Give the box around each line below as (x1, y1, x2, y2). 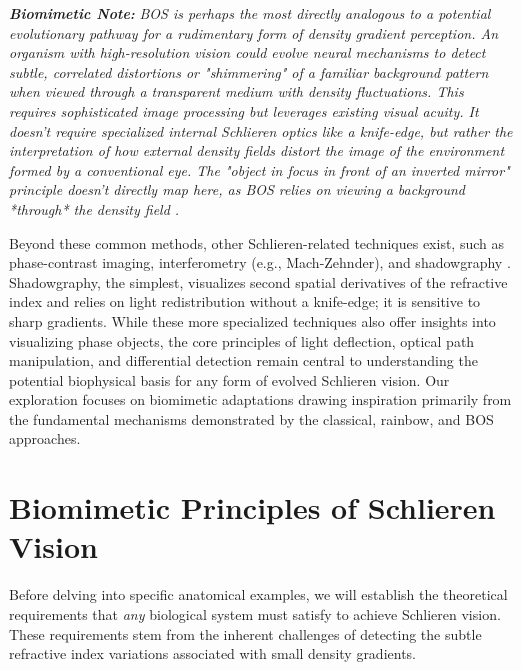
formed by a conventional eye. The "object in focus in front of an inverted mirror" (9, 159, 510, 180)
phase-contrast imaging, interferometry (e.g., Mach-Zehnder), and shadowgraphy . (9, 252, 511, 273)
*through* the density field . (9, 198, 180, 219)
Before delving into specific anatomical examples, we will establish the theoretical (9, 584, 508, 605)
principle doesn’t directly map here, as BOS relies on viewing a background (9, 179, 465, 200)
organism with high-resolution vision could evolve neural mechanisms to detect (9, 42, 486, 63)
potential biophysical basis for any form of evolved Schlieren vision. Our (9, 369, 450, 390)
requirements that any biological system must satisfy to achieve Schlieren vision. (9, 603, 501, 624)
